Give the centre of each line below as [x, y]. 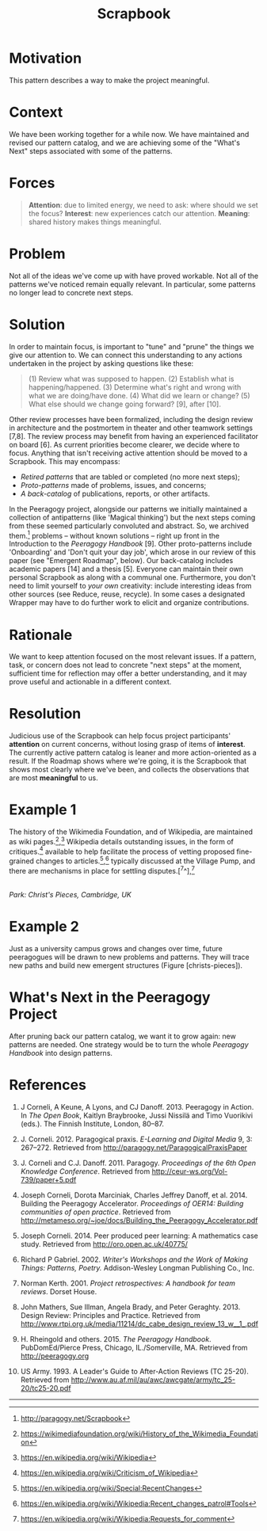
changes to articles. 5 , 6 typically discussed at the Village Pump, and [146, 860]
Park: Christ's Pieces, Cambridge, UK [70, 894]
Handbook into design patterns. [61, 1053]
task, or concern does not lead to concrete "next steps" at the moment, [126, 665]
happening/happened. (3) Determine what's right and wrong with [135, 387]
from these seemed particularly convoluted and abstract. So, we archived [129, 526]
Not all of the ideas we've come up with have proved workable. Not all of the [134, 276]
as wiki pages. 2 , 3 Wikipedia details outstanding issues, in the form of [122, 841]
